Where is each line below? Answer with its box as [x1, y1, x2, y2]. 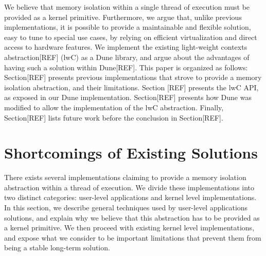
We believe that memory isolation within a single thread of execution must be [4, 2, 250, 12]
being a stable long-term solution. [4, 242, 110, 253]
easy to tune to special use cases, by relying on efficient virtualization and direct [4, 31, 257, 42]
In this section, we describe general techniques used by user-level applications [4, 202, 248, 213]
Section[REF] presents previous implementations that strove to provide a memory [4, 72, 262, 83]
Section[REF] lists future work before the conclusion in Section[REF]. [4, 112, 223, 123]
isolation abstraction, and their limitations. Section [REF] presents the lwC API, [4, 82, 259, 92]
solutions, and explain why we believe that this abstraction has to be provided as [4, 212, 260, 223]
